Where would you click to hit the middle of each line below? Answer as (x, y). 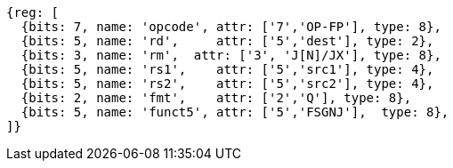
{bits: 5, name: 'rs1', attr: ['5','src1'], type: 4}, (227, 69)
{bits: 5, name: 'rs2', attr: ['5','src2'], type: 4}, (227, 84)
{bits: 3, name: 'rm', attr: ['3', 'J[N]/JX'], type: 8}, (231, 55)
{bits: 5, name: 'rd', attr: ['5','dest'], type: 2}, (227, 41)
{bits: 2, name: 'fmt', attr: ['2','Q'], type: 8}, (216, 98)
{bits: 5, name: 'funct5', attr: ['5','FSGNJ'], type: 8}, (235, 112)
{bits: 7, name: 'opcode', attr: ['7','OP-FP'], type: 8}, (231, 27)
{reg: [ (33, 12)
